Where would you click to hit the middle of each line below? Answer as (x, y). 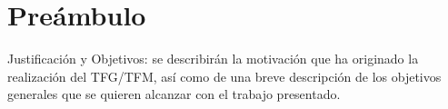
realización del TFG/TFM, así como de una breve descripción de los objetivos (224, 76)
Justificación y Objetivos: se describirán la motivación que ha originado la (213, 59)
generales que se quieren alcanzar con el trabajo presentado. (174, 94)
